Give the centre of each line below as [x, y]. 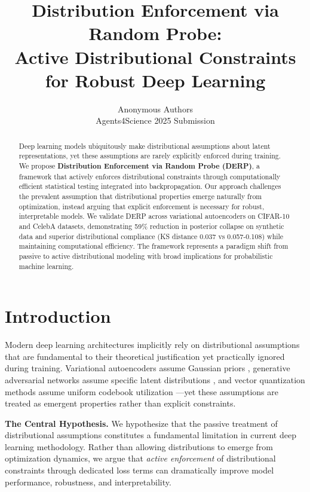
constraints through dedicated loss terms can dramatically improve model [139, 470]
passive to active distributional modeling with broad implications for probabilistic [146, 256]
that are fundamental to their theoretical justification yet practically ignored [145, 356]
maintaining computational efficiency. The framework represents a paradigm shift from [154, 246]
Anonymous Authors [155, 109]
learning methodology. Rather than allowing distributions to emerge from [139, 446]
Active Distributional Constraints [155, 56]
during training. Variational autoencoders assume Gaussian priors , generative [148, 368]
